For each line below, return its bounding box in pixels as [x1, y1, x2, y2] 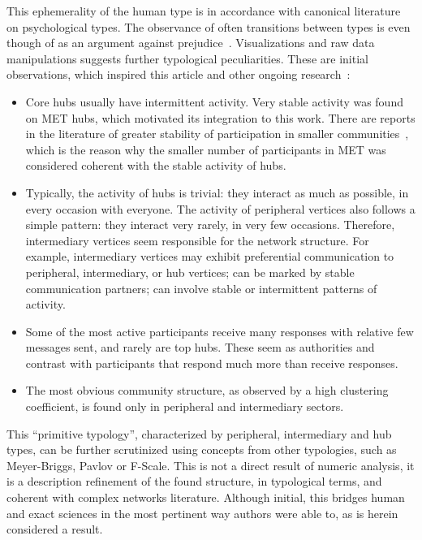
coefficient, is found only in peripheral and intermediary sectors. [25, 398, 344, 415]
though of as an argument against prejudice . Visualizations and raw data [6, 34, 375, 51]
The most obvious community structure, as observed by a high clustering [25, 382, 389, 399]
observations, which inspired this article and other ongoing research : [6, 66, 351, 83]
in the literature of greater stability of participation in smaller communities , [25, 125, 409, 142]
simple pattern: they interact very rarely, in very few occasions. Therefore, [25, 216, 395, 233]
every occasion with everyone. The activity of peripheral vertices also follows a [25, 200, 416, 217]
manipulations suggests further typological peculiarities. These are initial [6, 50, 368, 67]
